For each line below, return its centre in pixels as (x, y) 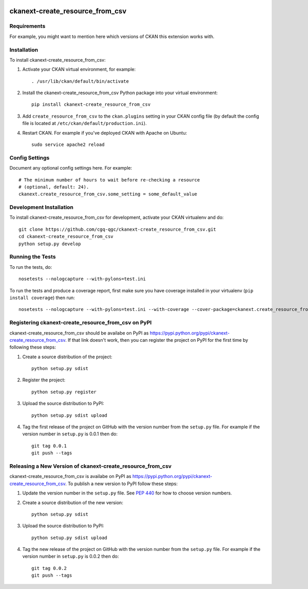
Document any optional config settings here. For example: (71, 168)
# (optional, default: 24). (54, 187)
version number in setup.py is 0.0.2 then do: (71, 556)
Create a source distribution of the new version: (73, 502)
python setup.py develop (50, 244)
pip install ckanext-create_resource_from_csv (91, 105)
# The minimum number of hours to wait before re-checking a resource (109, 180)
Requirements (27, 26)
